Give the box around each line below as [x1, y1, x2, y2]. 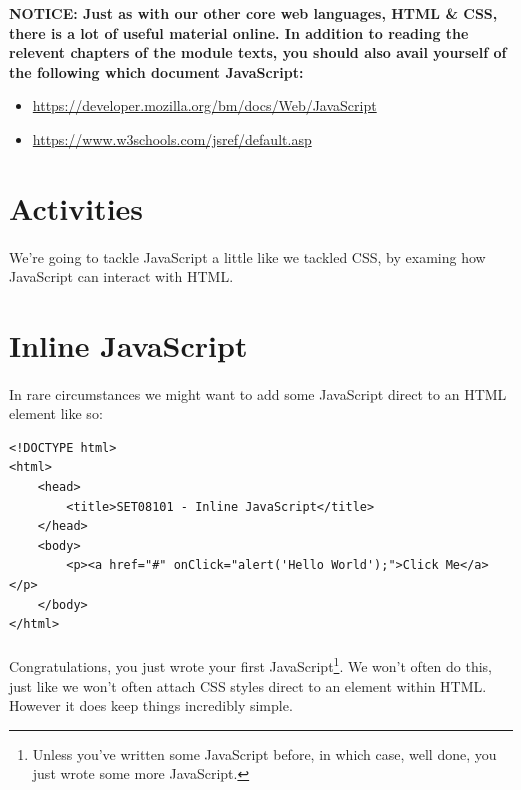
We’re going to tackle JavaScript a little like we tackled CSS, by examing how [9, 246, 486, 267]
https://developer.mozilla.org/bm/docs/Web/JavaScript [32, 95, 377, 116]
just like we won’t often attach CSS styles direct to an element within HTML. [9, 675, 487, 696]
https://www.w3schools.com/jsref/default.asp [32, 128, 312, 149]
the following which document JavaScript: [9, 61, 304, 82]
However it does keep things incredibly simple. [9, 695, 293, 716]
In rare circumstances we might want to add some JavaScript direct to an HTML [9, 383, 507, 404]
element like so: [9, 403, 103, 424]
